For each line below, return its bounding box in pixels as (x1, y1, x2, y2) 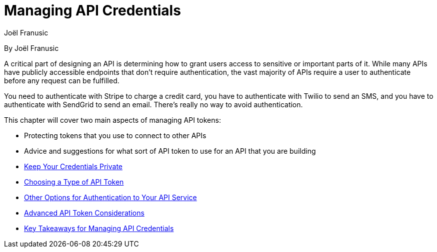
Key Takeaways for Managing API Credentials (24, 224, 174, 233)
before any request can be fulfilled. (4, 76, 119, 85)
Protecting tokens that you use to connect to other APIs (24, 131, 206, 140)
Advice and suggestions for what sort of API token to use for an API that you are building (24, 146, 316, 155)
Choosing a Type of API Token (24, 177, 124, 186)
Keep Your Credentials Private (24, 162, 122, 171)
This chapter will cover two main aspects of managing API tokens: (4, 115, 221, 124)
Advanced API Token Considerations (24, 208, 144, 217)
